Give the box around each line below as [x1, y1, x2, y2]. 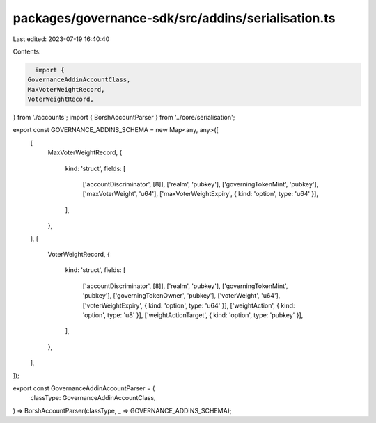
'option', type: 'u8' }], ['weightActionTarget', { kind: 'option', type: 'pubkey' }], [82, 310, 304, 319]
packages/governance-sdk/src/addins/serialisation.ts [13, 10, 336, 26]
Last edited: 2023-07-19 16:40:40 [13, 35, 110, 43]
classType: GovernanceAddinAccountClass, [30, 394, 156, 402]
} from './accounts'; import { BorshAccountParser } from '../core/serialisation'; [13, 113, 235, 122]
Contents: [13, 47, 41, 56]
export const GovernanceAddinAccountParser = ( [13, 383, 155, 392]
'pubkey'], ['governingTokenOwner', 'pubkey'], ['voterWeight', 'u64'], [82, 292, 281, 300]
